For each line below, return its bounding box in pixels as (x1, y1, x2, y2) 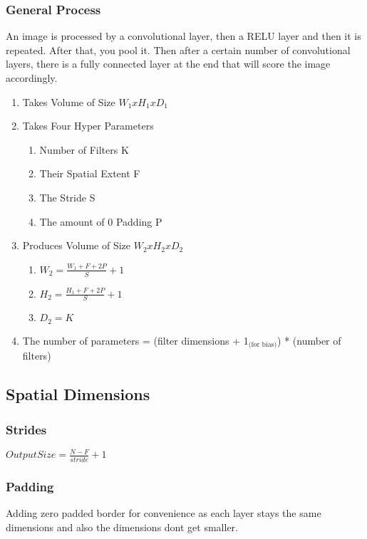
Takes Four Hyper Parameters (22, 118, 154, 133)
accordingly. (6, 70, 58, 85)
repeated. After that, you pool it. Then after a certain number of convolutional (6, 42, 351, 57)
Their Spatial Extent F (39, 166, 140, 181)
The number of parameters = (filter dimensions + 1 (22, 333, 249, 347)
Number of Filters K (39, 142, 129, 157)
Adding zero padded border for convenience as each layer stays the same (6, 505, 321, 520)
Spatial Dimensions (6, 383, 150, 405)
